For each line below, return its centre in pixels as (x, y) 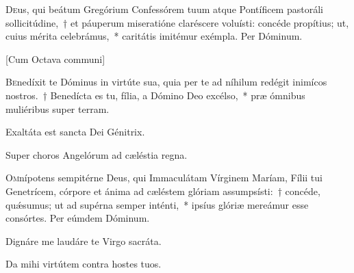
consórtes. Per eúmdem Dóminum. (78, 218)
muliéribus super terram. (58, 108)
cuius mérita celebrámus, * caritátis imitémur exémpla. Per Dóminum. (154, 36)
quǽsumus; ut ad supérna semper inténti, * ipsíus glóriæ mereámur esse (157, 204)
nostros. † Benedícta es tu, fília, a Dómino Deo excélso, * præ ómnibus (155, 95)
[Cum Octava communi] (55, 58)
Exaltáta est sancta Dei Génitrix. (75, 132)
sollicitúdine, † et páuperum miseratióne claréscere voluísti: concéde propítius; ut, (177, 22)
